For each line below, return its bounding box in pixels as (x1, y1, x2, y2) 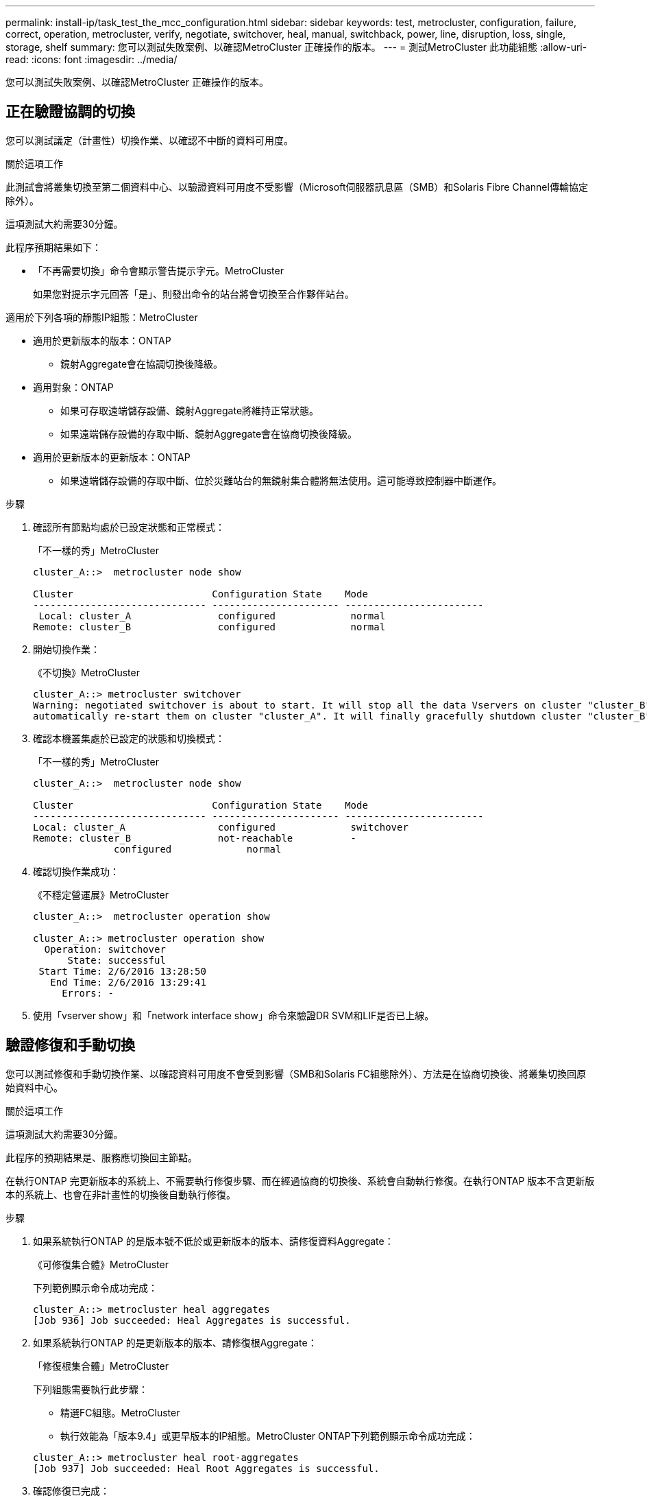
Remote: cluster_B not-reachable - (33, 832, 357, 844)
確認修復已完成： (33, 1484, 110, 1497)
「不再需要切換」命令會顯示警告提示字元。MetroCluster (33, 264, 284, 276)
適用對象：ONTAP (33, 381, 114, 393)
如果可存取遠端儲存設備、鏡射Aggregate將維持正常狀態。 (60, 404, 319, 416)
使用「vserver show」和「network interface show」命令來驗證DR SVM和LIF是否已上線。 (33, 1009, 435, 1021)
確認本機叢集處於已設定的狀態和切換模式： (33, 732, 225, 744)
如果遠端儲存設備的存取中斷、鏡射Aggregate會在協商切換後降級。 (60, 427, 358, 440)
